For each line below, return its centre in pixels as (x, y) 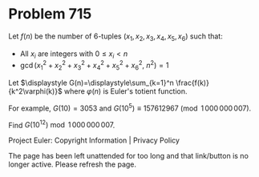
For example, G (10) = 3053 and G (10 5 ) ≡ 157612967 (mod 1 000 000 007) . (130, 107)
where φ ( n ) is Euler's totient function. (125, 91)
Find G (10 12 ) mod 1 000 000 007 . (62, 124)
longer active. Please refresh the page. (73, 164)
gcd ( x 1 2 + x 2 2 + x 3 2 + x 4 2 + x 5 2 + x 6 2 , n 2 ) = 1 (94, 66)
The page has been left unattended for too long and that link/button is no (128, 156)
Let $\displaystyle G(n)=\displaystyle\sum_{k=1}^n (91, 82)
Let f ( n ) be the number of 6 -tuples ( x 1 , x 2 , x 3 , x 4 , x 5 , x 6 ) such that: (115, 37)
